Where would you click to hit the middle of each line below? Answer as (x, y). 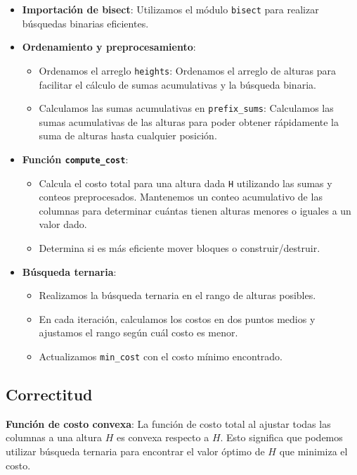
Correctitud (49, 394)
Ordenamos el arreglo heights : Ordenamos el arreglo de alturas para (188, 70)
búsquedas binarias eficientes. (85, 23)
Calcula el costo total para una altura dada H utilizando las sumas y (186, 183)
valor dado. (63, 224)
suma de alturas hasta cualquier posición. (128, 135)
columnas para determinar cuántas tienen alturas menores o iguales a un (195, 210)
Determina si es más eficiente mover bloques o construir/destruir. (180, 248)
